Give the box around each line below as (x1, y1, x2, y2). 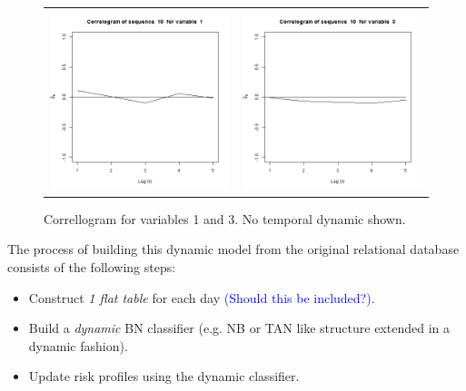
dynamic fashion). (28, 336, 128, 355)
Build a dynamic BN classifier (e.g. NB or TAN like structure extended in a (28, 318, 450, 337)
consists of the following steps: (7, 258, 176, 277)
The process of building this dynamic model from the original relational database (7, 239, 460, 259)
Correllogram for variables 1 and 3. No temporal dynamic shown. (44, 209, 406, 228)
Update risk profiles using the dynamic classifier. (28, 367, 300, 386)
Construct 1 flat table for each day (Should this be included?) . (28, 288, 375, 307)
